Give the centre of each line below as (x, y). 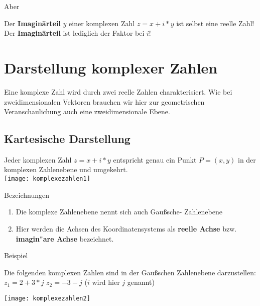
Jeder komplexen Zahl (38, 159)
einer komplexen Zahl (102, 23)
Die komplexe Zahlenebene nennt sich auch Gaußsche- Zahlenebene (119, 212)
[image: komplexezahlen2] (47, 298)
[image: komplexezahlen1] (47, 179)
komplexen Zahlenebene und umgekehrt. (66, 169)
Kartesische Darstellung (67, 139)
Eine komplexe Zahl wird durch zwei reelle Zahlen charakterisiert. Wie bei (118, 91)
